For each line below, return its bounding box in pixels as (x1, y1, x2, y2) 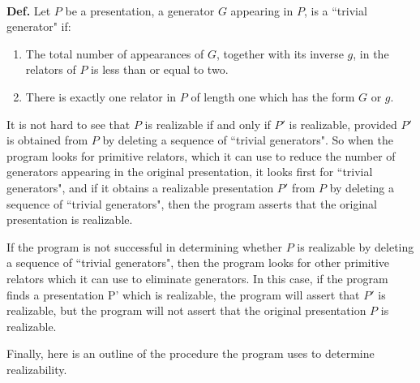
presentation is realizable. (6, 211, 133, 228)
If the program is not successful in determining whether (6, 238, 282, 255)
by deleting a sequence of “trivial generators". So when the (102, 131, 394, 148)
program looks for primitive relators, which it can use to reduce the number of (6, 147, 396, 164)
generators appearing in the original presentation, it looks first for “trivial (6, 163, 373, 180)
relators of (25, 61, 76, 78)
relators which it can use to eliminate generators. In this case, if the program (6, 269, 388, 286)
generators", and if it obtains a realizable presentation (6, 179, 274, 196)
